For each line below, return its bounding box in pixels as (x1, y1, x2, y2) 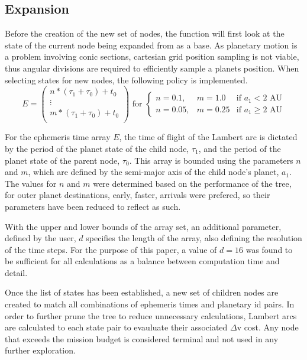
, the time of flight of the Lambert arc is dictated (119, 131, 298, 143)
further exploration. (5, 344, 76, 356)
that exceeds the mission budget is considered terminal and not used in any (5, 332, 279, 345)
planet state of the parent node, (5, 154, 120, 166)
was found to (245, 243, 293, 255)
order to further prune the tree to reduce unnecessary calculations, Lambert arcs (5, 309, 297, 322)
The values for (5, 177, 57, 189)
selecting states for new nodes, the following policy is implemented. (5, 73, 248, 86)
